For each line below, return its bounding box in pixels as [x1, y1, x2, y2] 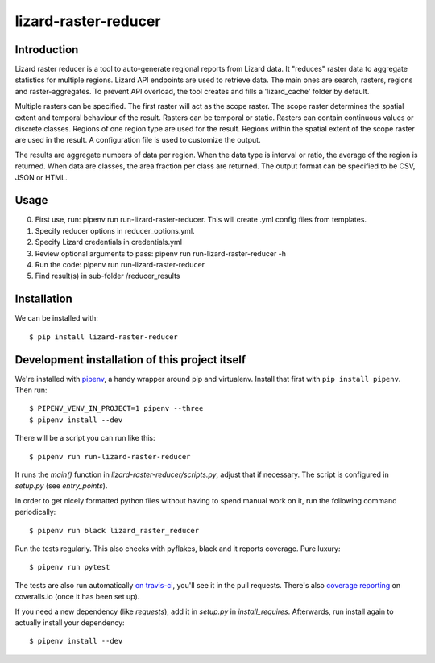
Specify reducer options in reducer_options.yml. [35, 226, 195, 235]
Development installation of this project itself [14, 353, 246, 367]
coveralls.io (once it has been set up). [14, 592, 140, 602]
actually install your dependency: [14, 617, 125, 628]
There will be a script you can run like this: [14, 433, 156, 443]
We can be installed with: [14, 313, 98, 323]
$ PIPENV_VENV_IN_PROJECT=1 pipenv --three [29, 404, 204, 413]
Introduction [14, 43, 79, 56]
